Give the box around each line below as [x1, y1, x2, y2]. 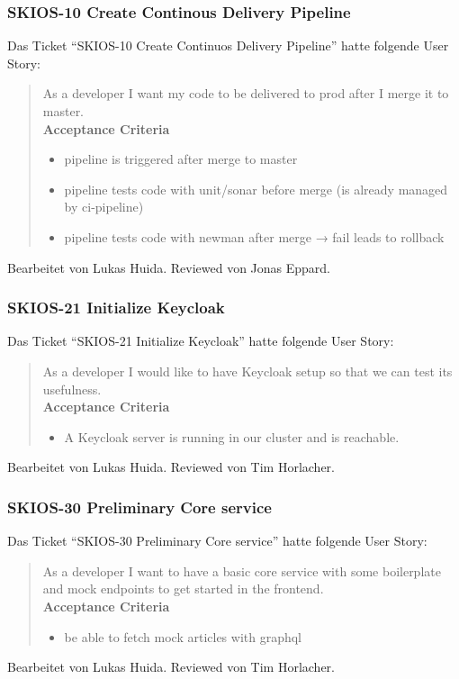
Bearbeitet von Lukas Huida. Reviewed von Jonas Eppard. [7, 258, 331, 276]
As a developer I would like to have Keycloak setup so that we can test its [42, 361, 453, 380]
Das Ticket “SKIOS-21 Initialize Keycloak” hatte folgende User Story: [7, 331, 394, 350]
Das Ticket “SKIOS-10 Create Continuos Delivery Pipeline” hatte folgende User [7, 36, 449, 55]
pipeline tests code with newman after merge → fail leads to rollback [64, 227, 445, 246]
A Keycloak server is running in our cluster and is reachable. [64, 427, 400, 446]
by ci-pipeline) [64, 197, 144, 216]
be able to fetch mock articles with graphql [64, 627, 302, 646]
